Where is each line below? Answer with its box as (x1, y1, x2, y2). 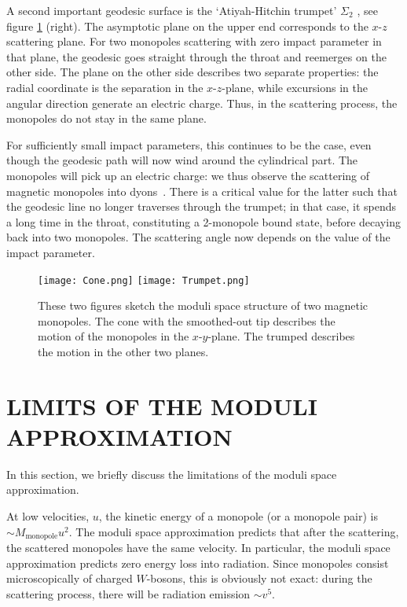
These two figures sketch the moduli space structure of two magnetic (38, 297, 368, 314)
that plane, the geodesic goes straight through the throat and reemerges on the (6, 48, 387, 64)
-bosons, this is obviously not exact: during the (146, 570, 372, 587)
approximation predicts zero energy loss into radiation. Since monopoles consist (6, 554, 389, 571)
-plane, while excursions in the (222, 79, 368, 95)
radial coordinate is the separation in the (6, 79, 203, 95)
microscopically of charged (6, 570, 133, 587)
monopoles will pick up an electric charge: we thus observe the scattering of (6, 167, 370, 183)
